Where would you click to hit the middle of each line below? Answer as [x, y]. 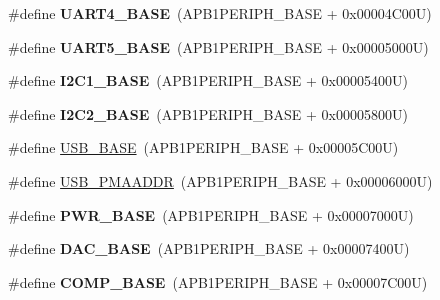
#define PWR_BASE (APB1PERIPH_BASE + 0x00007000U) [211, 214]
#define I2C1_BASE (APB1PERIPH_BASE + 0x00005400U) [208, 80]
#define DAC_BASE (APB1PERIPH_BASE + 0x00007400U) [209, 248]
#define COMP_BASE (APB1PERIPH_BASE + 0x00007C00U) [218, 281]
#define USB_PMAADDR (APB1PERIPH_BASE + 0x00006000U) [220, 180]
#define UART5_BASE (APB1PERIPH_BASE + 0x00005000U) [218, 46]
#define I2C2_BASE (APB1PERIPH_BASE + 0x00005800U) [208, 113]
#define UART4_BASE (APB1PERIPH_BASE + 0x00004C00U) [220, 13]
